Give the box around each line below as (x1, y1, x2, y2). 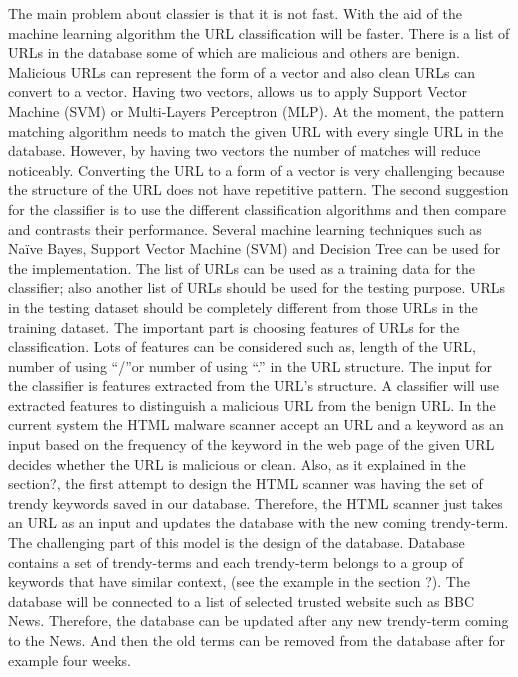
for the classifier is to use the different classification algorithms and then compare (8, 198, 507, 219)
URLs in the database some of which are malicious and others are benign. (8, 42, 460, 63)
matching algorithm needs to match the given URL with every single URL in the (8, 120, 504, 141)
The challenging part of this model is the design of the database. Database (8, 532, 465, 553)
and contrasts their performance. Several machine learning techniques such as (8, 218, 482, 239)
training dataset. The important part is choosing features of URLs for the (8, 316, 460, 337)
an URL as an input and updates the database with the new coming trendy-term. (8, 512, 509, 533)
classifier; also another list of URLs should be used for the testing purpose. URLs (8, 277, 506, 298)
